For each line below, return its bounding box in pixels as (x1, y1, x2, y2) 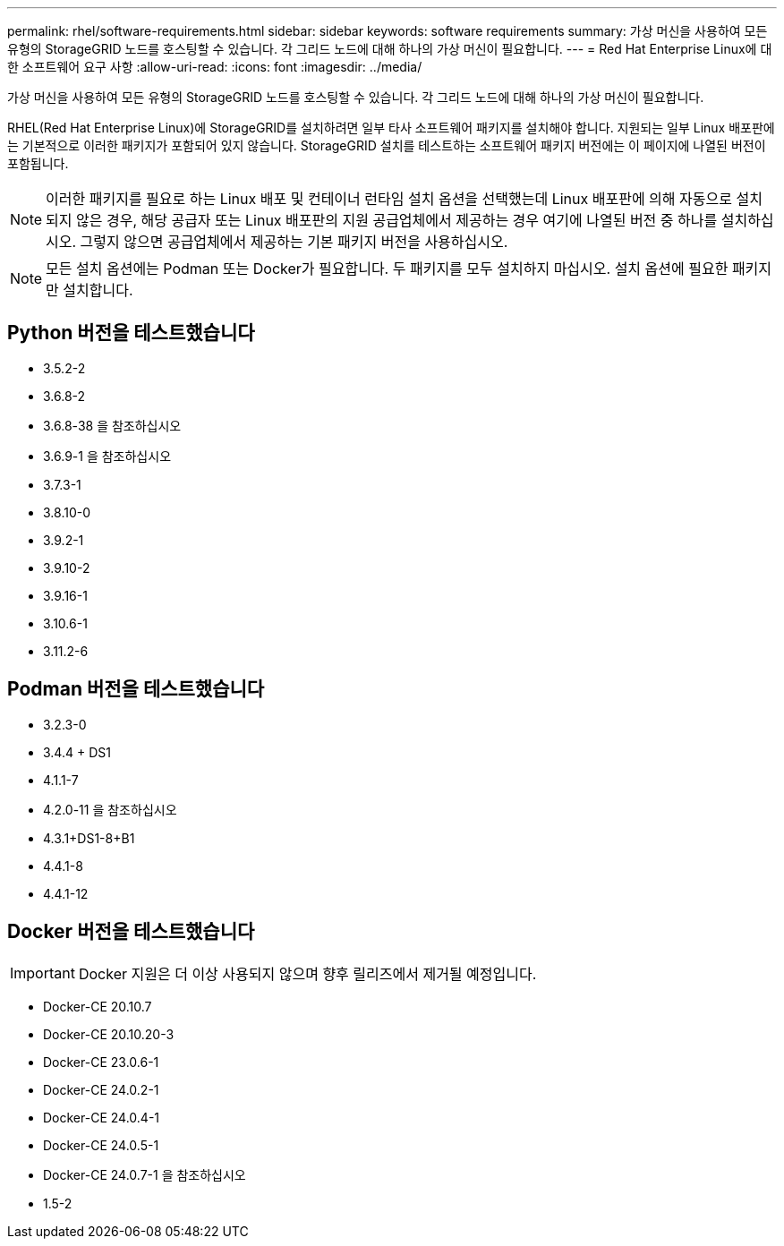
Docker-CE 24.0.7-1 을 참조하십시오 (43, 1166, 246, 1182)
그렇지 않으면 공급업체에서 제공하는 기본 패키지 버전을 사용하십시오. (80, 233, 508, 251)
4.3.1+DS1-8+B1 (43, 830, 135, 846)
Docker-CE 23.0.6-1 (43, 1054, 159, 1070)
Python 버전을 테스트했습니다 (7, 321, 255, 345)
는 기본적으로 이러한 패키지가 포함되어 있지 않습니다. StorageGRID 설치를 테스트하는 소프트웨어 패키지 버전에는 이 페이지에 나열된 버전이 (7, 138, 766, 153)
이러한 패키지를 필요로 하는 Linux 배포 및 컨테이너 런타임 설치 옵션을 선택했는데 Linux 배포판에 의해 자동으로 (46, 190, 732, 208)
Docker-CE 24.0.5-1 (43, 1137, 159, 1153)
